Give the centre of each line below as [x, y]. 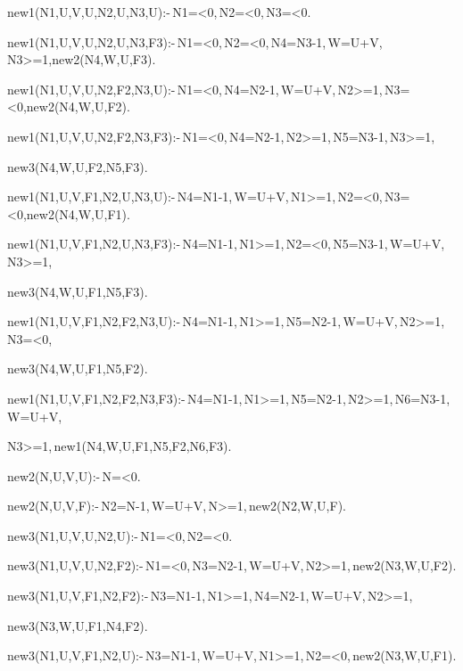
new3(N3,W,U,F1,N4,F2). [78, 625]
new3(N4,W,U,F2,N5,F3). [78, 166]
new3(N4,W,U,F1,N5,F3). [78, 291]
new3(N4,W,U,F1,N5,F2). [78, 368]
